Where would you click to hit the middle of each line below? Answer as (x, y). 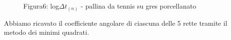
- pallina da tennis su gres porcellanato (138, 6)
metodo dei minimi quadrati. (46, 32)
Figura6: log (41, 6)
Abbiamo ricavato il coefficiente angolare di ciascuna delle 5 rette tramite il (116, 23)
